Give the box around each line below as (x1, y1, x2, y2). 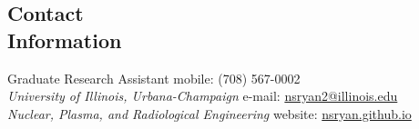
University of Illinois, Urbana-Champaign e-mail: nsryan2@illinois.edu (7, 86, 398, 105)
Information (7, 25, 122, 54)
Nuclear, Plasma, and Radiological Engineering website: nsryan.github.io (7, 104, 412, 123)
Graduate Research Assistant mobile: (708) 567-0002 (7, 68, 301, 87)
